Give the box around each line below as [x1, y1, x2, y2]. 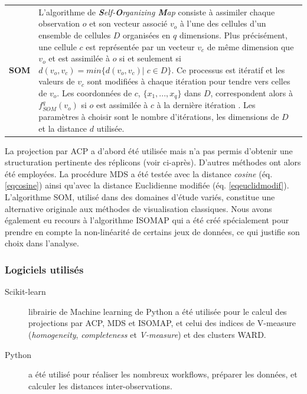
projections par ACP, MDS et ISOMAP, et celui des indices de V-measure [28, 317, 296, 329]
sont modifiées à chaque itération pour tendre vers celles [87, 75, 290, 87]
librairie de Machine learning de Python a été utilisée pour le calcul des [28, 305, 287, 317]
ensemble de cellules [38, 28, 111, 41]
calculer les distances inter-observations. [28, 379, 172, 392]
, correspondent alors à [210, 86, 293, 99]
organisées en [123, 28, 171, 41]
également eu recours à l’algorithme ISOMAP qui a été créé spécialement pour [5, 214, 289, 226]
